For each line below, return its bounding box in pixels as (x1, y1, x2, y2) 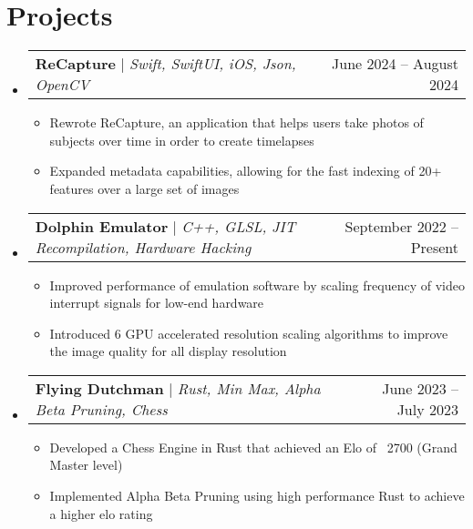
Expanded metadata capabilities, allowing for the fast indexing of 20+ (49, 161, 442, 180)
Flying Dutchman (35, 377, 164, 399)
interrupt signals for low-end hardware (49, 293, 264, 312)
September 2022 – (344, 215, 458, 237)
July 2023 (396, 398, 458, 420)
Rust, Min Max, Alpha (177, 377, 321, 399)
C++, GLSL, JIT (181, 215, 296, 237)
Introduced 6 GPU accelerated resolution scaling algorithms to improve (49, 323, 448, 342)
